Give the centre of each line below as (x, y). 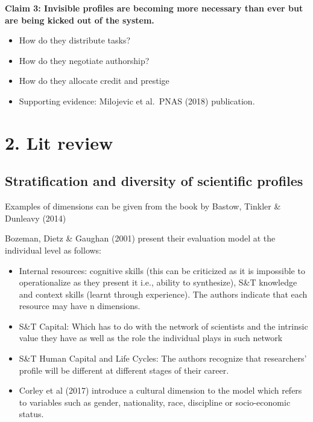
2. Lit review (59, 142)
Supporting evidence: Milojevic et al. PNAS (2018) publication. (137, 101)
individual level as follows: (53, 250)
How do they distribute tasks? (75, 40)
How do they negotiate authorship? (84, 60)
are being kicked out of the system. (80, 20)
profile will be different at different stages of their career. (124, 370)
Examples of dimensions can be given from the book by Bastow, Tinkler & (143, 206)
